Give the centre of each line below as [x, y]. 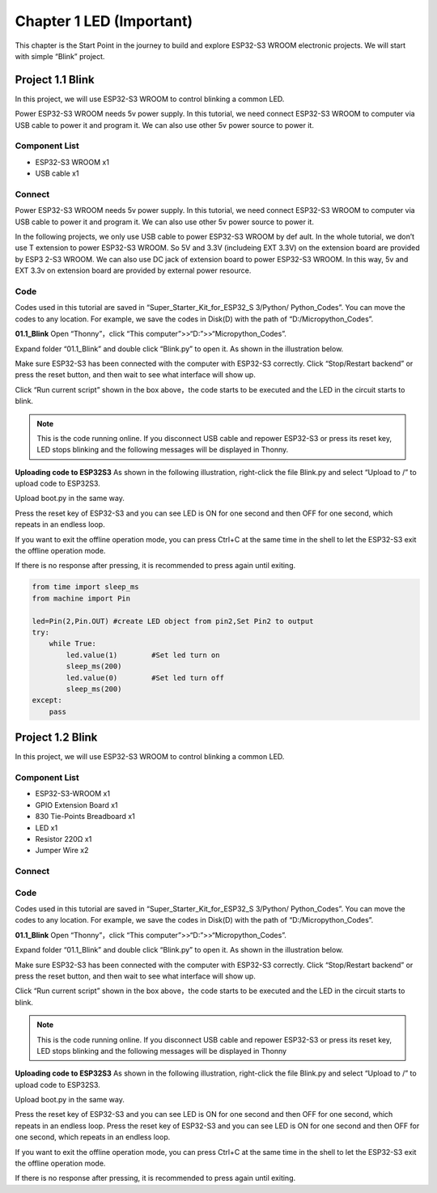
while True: [73, 644]
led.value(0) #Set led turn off [145, 677]
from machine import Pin [81, 598]
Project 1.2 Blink [56, 738]
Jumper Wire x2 [62, 851]
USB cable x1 [57, 173]
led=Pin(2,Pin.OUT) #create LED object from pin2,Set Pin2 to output [173, 621]
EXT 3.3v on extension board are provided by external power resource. [133, 270]
